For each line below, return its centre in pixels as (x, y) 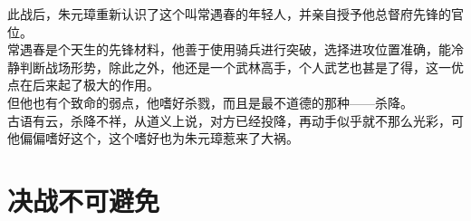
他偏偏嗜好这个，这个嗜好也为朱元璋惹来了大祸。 (153, 138)
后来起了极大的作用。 (96, 85)
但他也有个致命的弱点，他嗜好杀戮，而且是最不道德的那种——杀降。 (210, 102)
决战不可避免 (84, 200)
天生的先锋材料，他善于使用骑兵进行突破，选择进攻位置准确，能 (260, 49)
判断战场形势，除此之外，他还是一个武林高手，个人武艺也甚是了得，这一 (235, 67)
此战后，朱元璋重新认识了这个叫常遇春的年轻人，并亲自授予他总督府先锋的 (229, 14)
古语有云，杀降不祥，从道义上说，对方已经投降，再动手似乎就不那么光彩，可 (235, 120)
